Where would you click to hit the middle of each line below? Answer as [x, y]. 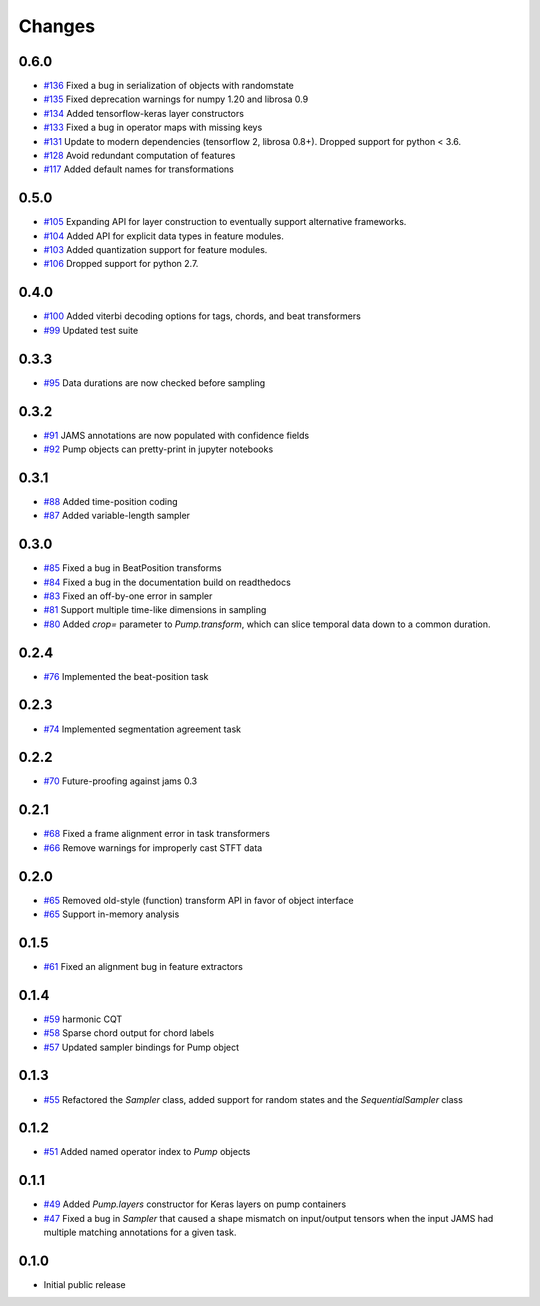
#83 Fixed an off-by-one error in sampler [128, 596]
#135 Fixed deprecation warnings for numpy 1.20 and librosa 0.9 [176, 99]
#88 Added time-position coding [110, 501]
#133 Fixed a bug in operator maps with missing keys [153, 127]
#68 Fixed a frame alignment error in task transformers [156, 834]
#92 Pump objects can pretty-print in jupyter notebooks [158, 449]
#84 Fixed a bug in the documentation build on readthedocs [167, 582]
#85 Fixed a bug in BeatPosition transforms [132, 568]
